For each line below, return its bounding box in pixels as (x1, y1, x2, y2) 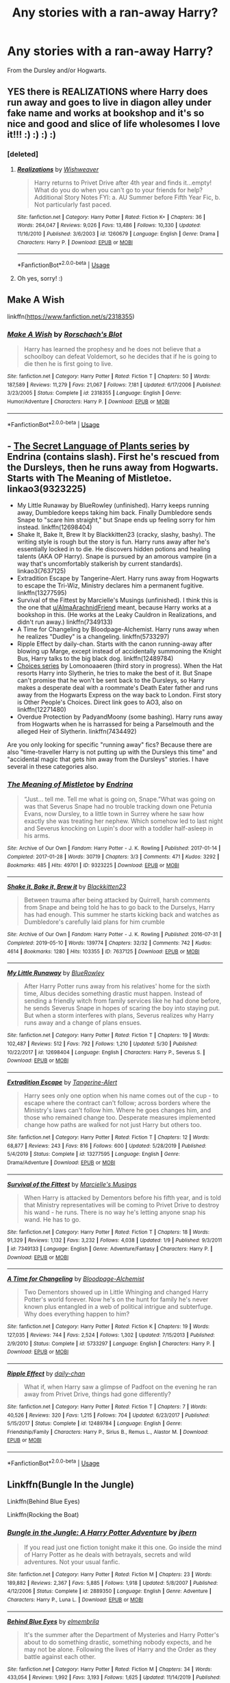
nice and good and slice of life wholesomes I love (7, 118, 220, 130)
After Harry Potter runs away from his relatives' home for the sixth (23, 982, 211, 990)
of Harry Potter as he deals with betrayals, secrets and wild (23, 1550, 192, 1559)
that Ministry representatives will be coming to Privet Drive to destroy (23, 1200, 220, 1209)
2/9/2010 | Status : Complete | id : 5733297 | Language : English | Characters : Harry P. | (7, 1340, 215, 1347)
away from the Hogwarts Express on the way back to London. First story (16, 691, 222, 699)
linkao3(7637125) (16, 567, 66, 575)
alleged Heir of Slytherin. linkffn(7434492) (16, 728, 137, 736)
